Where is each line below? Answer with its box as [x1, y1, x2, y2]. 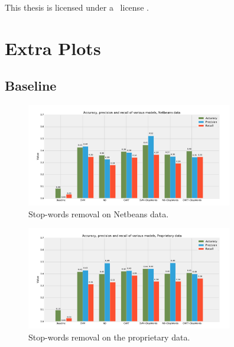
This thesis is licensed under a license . [5, 1, 149, 13]
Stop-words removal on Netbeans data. [28, 207, 169, 220]
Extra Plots [5, 36, 101, 60]
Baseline [5, 76, 57, 95]
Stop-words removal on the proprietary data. [28, 330, 190, 343]
